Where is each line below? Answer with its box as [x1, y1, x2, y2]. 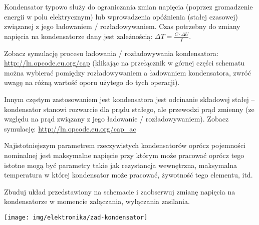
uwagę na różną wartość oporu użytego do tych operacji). [4, 77, 180, 87]
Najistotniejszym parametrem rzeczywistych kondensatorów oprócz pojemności [4, 140, 245, 150]
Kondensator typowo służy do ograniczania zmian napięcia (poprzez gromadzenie [4, 1, 253, 11]
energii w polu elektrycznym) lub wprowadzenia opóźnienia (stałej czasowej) [4, 11, 238, 21]
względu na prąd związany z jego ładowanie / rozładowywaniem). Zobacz [4, 113, 229, 124]
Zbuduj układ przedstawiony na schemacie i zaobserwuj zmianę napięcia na [4, 186, 235, 196]
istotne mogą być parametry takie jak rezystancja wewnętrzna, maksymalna [4, 159, 237, 170]
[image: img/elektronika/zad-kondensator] [4, 213, 148, 221]
